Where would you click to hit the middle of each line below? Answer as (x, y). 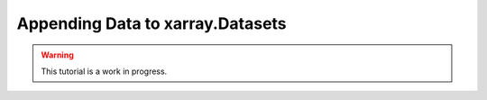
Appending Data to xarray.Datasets (152, 23)
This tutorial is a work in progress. (104, 71)
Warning (57, 55)
